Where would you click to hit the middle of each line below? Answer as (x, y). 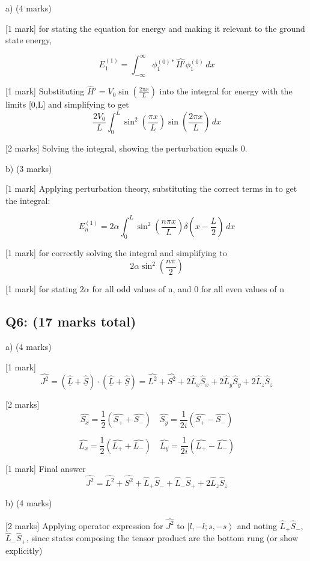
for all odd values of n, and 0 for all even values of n (188, 289)
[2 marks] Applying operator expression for (84, 525)
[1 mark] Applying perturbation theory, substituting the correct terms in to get (151, 189)
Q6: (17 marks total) (71, 321)
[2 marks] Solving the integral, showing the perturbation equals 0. (126, 148)
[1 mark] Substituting (45, 91)
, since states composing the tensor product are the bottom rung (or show (162, 538)
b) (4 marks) (29, 503)
